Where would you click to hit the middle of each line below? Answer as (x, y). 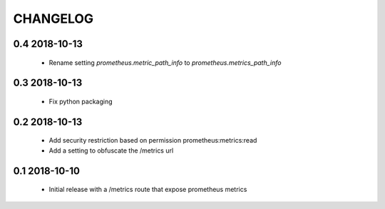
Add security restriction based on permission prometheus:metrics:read (153, 141)
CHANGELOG (53, 19)
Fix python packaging (81, 101)
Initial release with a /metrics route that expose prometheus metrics (148, 190)
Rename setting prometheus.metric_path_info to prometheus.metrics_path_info (165, 62)
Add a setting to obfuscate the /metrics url (111, 151)
